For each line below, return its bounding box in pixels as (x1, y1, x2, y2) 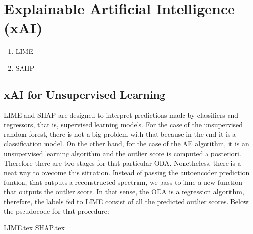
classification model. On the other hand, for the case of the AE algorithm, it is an (4, 138, 249, 149)
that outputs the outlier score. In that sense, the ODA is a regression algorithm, (4, 186, 244, 197)
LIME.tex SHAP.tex (4, 222, 65, 233)
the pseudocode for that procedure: (4, 206, 109, 216)
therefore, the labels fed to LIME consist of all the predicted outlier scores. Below (4, 196, 249, 207)
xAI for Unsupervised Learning (4, 86, 166, 102)
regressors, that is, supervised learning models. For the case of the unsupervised (4, 119, 243, 130)
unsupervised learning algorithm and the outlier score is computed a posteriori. (4, 148, 241, 158)
